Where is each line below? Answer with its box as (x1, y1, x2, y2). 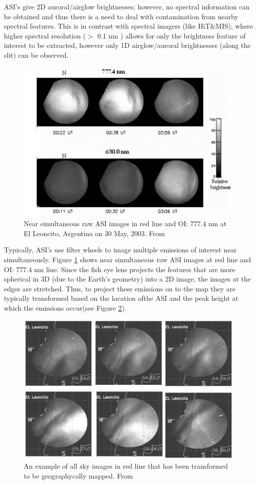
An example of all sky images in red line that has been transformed (24, 461, 228, 471)
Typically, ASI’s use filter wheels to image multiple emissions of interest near (4, 244, 237, 255)
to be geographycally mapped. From (24, 471, 133, 481)
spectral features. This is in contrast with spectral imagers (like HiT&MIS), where (4, 21, 253, 31)
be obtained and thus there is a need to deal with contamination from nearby (4, 11, 238, 21)
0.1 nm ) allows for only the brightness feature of (97, 30, 246, 40)
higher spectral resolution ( (4, 30, 86, 40)
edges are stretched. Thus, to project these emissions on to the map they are (4, 283, 236, 293)
